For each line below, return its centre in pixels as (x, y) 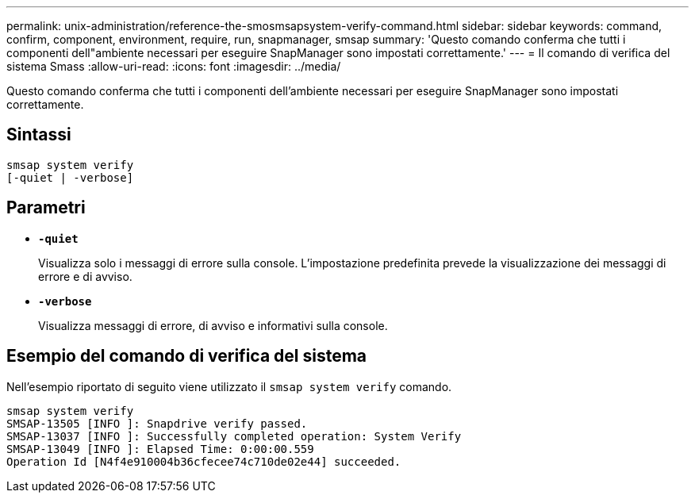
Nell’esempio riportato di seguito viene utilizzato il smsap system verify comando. (229, 386)
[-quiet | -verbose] (70, 177)
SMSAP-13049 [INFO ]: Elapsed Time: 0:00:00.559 (160, 449)
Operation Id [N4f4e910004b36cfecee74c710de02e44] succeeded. (204, 461)
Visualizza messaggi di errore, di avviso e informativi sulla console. (213, 325)
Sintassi (39, 135)
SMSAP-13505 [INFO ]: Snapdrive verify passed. (157, 423)
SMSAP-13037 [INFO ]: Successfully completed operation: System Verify (234, 436)
